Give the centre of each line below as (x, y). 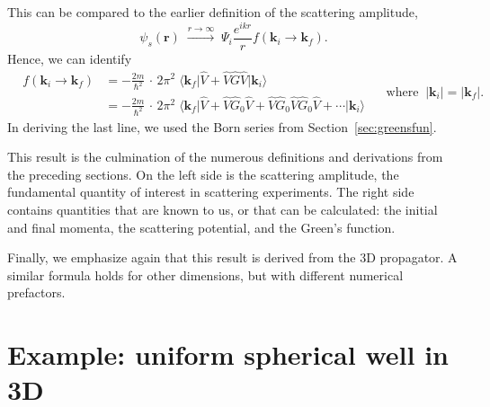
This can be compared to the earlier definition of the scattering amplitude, (213, 12)
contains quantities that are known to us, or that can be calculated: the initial (223, 209)
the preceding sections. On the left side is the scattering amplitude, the (203, 174)
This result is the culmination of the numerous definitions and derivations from (225, 157)
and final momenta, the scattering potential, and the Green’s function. (201, 227)
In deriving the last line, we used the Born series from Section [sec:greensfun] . (222, 126)
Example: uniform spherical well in (228, 354)
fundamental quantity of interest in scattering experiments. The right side (211, 192)
